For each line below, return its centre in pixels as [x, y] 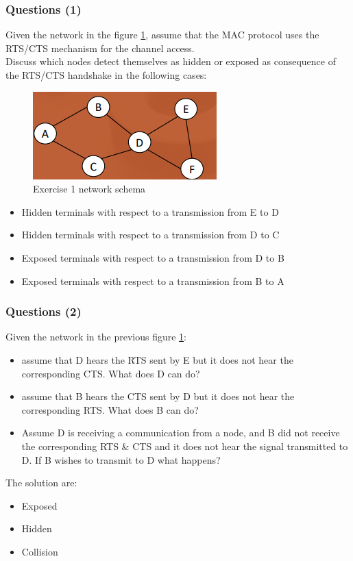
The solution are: [41, 483]
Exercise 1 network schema [89, 189]
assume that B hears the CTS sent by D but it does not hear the [158, 396]
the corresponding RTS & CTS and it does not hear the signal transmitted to [185, 446]
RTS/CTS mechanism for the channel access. [100, 48]
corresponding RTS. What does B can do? [110, 409]
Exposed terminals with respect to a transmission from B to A [153, 280]
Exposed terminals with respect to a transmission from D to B [153, 257]
